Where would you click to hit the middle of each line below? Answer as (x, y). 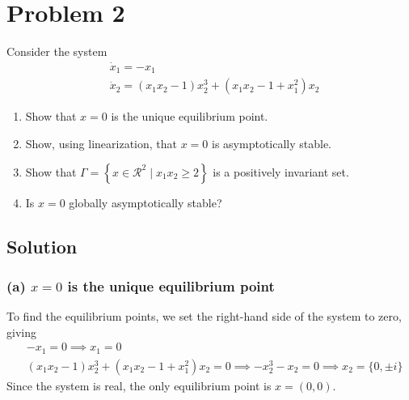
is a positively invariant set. (281, 171)
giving (21, 332)
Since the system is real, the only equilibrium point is (139, 385)
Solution (42, 246)
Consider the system (57, 51)
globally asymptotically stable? (145, 202)
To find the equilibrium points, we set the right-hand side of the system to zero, (204, 316)
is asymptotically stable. (272, 144)
